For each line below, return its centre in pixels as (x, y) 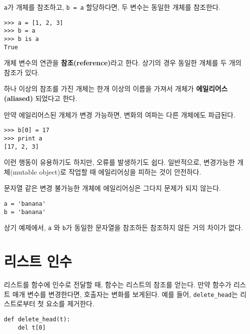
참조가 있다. (22, 72)
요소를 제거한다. (70, 304)
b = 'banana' (25, 212)
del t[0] (32, 327)
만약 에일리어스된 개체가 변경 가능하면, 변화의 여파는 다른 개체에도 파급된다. (120, 114)
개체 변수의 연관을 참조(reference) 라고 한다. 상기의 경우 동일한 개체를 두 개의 (123, 63)
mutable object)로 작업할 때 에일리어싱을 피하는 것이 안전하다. (107, 171)
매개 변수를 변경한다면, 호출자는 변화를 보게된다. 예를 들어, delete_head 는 (125, 294)
